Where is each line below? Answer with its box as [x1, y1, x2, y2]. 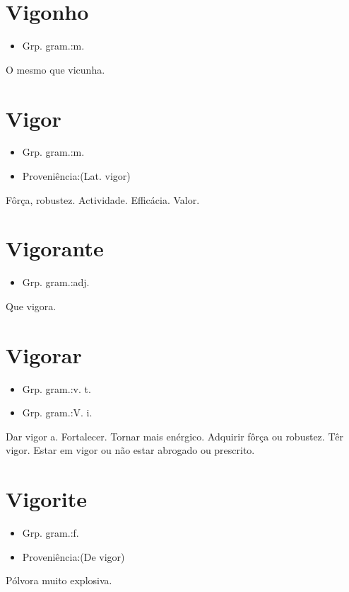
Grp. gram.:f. [22, 525, 79, 540]
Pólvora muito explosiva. [6, 573, 112, 588]
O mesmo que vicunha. [6, 62, 105, 76]
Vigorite [6, 484, 87, 513]
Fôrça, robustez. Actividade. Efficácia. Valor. [6, 192, 200, 207]
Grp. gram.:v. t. [22, 381, 91, 396]
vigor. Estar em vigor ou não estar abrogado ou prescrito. [6, 443, 255, 457]
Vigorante [6, 234, 104, 263]
